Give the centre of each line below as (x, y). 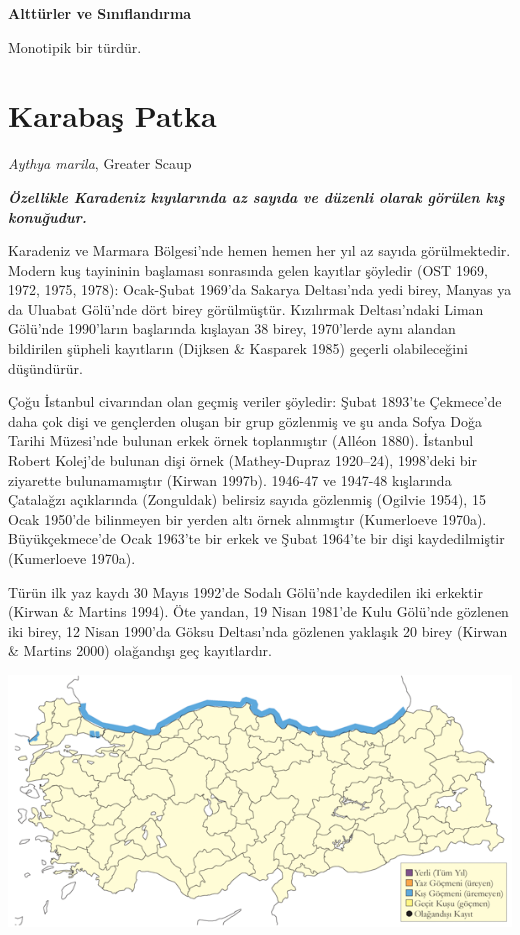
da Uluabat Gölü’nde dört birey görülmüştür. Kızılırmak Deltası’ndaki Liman (246, 308)
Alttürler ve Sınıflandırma (100, 13)
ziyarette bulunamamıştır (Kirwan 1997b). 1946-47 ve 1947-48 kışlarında (230, 479)
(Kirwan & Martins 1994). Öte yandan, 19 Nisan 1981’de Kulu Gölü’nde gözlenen (258, 611)
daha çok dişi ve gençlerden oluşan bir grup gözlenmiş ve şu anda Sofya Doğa (245, 420)
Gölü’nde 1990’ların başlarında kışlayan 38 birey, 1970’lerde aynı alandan (232, 328)
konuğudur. (47, 216)
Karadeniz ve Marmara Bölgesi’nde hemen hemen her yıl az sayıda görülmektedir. (259, 250)
